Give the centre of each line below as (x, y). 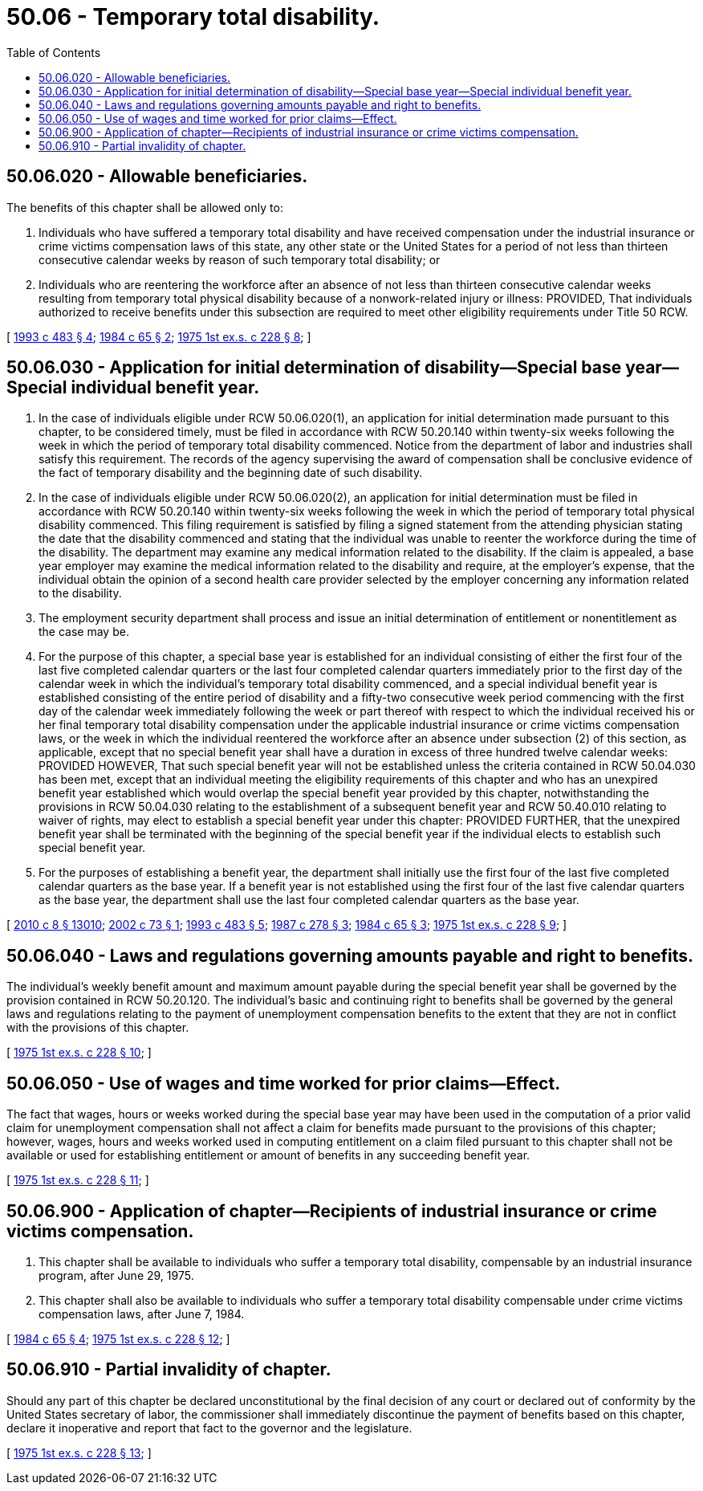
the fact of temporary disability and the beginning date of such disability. (231, 473)
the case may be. (84, 632)
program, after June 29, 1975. (116, 1275)
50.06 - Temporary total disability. (193, 17)
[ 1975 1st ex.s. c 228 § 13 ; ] (79, 1452)
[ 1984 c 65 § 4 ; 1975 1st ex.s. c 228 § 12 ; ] (118, 1338)
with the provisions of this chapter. (98, 1028)
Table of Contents (54, 52)
